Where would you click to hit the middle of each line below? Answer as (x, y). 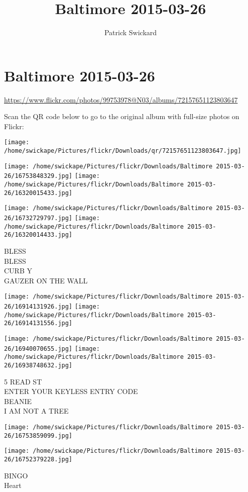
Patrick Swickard (131, 32)
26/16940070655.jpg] (38, 349)
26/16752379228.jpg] (38, 459)
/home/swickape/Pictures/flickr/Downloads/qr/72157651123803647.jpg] (123, 151)
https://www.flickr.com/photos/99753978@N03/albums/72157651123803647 (121, 99)
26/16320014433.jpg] (38, 235)
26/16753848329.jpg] (38, 176)
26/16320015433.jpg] (38, 193)
